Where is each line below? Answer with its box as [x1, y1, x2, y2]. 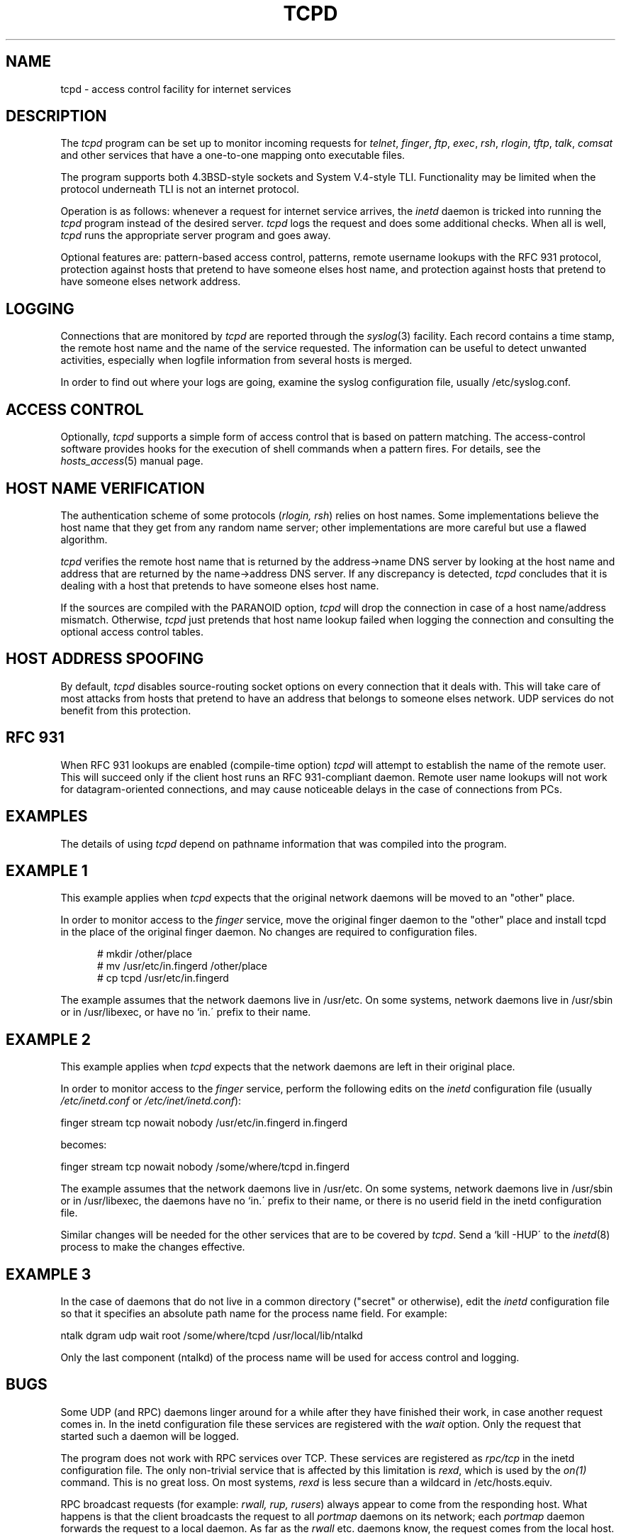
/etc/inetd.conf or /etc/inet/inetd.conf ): [60, 1095, 242, 1107]
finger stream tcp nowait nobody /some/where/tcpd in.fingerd [60, 1160, 350, 1173]
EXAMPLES [6, 807, 88, 826]
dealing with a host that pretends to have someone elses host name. [60, 579, 379, 592]
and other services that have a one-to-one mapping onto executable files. [60, 149, 405, 162]
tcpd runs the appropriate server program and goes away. [60, 229, 331, 242]
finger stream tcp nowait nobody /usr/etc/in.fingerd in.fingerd [60, 1117, 348, 1129]
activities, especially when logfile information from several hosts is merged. [60, 354, 413, 367]
